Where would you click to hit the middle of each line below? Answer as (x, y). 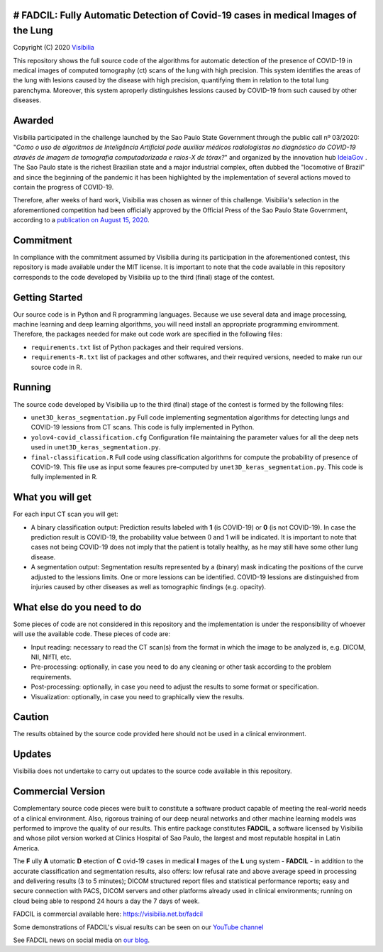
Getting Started (48, 297)
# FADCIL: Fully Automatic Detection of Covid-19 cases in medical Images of (185, 15)
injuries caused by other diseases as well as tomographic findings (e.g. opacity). (148, 586)
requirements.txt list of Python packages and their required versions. (137, 347)
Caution (31, 717)
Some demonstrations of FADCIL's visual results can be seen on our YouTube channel (138, 927)
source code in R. (56, 367)
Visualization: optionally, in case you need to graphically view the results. (138, 696)
